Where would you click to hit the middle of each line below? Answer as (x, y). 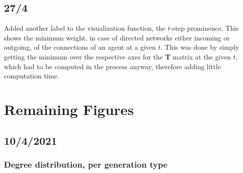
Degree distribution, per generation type (86, 164)
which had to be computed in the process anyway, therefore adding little (112, 66)
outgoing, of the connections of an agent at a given (80, 47)
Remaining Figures (69, 109)
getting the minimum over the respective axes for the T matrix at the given (118, 56)
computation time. (32, 76)
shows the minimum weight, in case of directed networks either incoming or (117, 37)
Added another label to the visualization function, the (85, 28)
